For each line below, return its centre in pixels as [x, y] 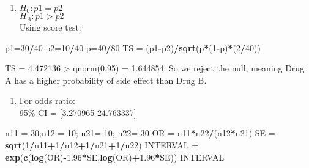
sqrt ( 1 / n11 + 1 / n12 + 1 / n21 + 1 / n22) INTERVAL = [102, 145]
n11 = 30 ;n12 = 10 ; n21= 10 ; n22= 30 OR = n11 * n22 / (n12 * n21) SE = [140, 133]
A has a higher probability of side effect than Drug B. [106, 80]
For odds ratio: [47, 100]
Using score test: [50, 27]
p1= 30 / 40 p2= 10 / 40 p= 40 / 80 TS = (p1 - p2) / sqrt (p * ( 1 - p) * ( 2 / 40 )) [133, 47]
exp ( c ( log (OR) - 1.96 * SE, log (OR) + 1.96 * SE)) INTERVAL [115, 157]
